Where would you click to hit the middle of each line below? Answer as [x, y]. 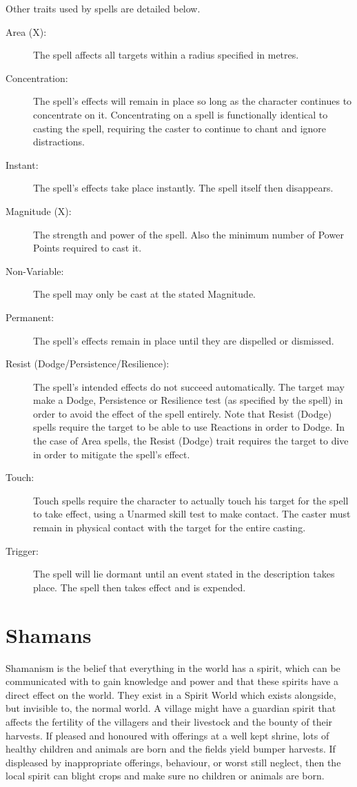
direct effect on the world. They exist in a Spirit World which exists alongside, [171, 694]
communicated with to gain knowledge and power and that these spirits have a [172, 681]
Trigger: [22, 550]
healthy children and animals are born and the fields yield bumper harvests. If [171, 749]
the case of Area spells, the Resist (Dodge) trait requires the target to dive [191, 441]
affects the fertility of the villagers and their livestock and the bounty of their [169, 721]
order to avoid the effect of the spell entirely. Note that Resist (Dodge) [183, 413]
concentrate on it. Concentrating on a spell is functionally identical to [181, 114]
